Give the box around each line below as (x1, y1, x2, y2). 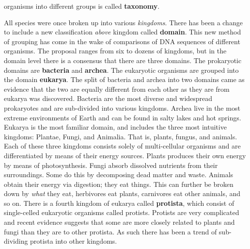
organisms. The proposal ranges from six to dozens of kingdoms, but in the (4, 46, 227, 56)
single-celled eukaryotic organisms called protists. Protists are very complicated (4, 207, 239, 217)
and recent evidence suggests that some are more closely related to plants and (4, 217, 235, 227)
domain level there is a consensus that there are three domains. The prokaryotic (4, 55, 242, 65)
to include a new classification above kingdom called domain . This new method (4, 27, 241, 37)
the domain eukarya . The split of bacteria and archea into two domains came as (4, 74, 245, 84)
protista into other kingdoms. (30, 236, 117, 246)
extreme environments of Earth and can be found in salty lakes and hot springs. (4, 112, 241, 122)
